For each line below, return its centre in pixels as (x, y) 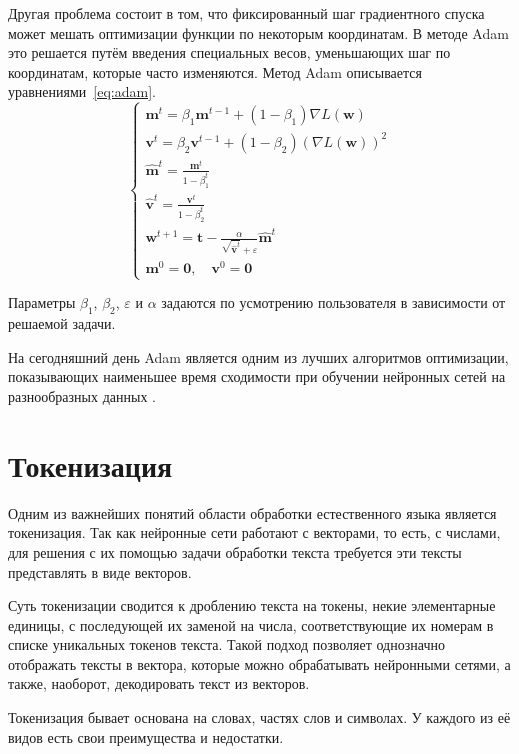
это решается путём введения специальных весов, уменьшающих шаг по (229, 52)
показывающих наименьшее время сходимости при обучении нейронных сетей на (257, 376)
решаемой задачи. (62, 323)
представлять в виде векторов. (100, 571)
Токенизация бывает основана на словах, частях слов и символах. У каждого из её (259, 717)
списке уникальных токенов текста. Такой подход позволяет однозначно (226, 644)
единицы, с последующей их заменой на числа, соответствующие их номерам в (251, 624)
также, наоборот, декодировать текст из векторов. (159, 683)
